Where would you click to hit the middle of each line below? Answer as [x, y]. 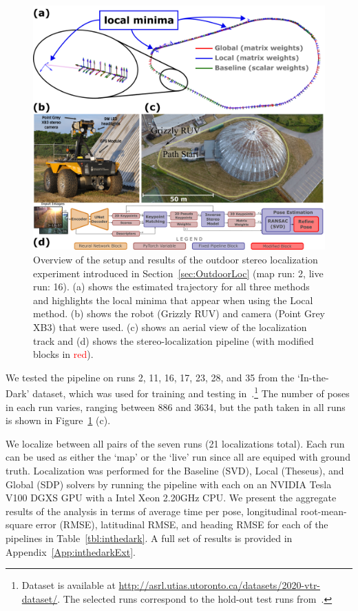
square [19, 524]
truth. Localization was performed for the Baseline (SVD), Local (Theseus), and [175, 470]
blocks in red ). [63, 354]
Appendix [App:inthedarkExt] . [71, 551]
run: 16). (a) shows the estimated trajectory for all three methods [171, 287]
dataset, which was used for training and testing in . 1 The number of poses [191, 392]
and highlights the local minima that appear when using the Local [173, 300]
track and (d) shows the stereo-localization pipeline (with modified [173, 340]
